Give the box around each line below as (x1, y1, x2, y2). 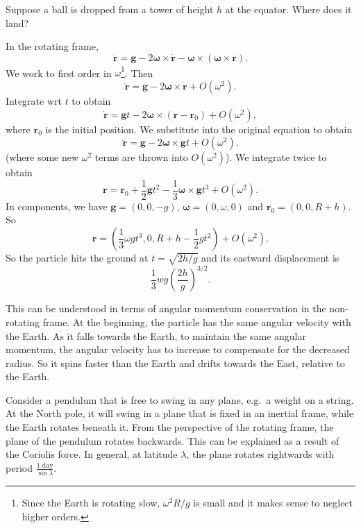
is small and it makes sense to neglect (193, 495, 353, 510)
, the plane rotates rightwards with (186, 447, 335, 461)
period (6, 460, 33, 475)
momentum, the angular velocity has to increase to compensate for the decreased (6, 342, 350, 357)
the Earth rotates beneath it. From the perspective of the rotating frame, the (6, 420, 334, 434)
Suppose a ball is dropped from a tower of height (6, 2, 214, 16)
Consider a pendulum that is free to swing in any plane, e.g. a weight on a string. (6, 392, 354, 407)
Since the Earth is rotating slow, (22, 495, 160, 510)
